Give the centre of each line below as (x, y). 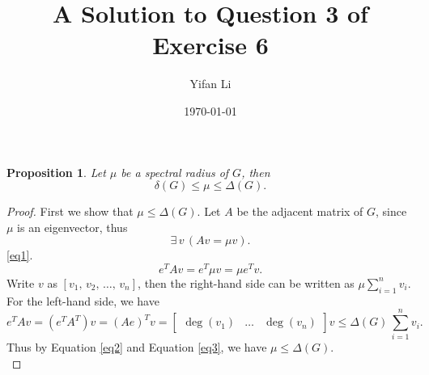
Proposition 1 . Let (56, 172)
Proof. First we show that (70, 211)
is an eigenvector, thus (72, 227)
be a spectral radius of (175, 172)
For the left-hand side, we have (83, 300)
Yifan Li (210, 84)
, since (391, 211)
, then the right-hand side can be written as (246, 282)
